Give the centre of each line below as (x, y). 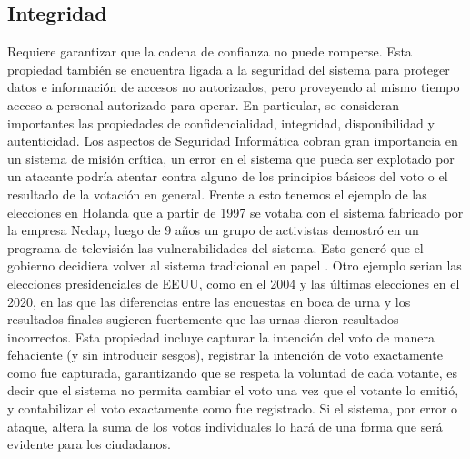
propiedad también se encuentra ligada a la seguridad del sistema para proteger (229, 69)
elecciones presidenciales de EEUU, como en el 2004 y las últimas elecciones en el (234, 283)
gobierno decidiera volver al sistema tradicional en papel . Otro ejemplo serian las (235, 265)
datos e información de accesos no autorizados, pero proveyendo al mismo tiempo (234, 87)
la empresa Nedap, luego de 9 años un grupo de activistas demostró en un (213, 230)
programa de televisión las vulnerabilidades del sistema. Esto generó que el (215, 247)
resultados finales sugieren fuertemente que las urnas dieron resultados (203, 319)
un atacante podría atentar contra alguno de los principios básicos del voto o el (228, 176)
